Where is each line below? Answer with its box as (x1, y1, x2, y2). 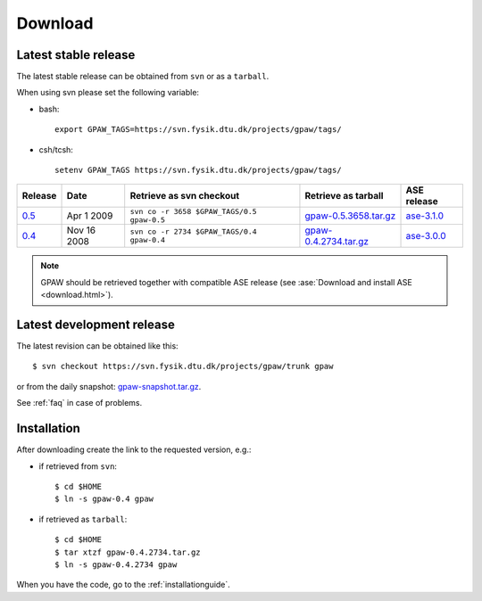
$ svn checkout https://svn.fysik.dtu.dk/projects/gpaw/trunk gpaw (32, 361, 334, 372)
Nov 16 (66, 224, 96, 236)
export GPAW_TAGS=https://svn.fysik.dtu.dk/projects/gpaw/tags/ (54, 125, 343, 135)
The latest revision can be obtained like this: (16, 341, 179, 351)
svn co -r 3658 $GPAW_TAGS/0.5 (129, 207, 258, 217)
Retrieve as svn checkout (129, 190, 240, 202)
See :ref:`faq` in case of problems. (16, 398, 143, 408)
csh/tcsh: (38, 144, 73, 155)
